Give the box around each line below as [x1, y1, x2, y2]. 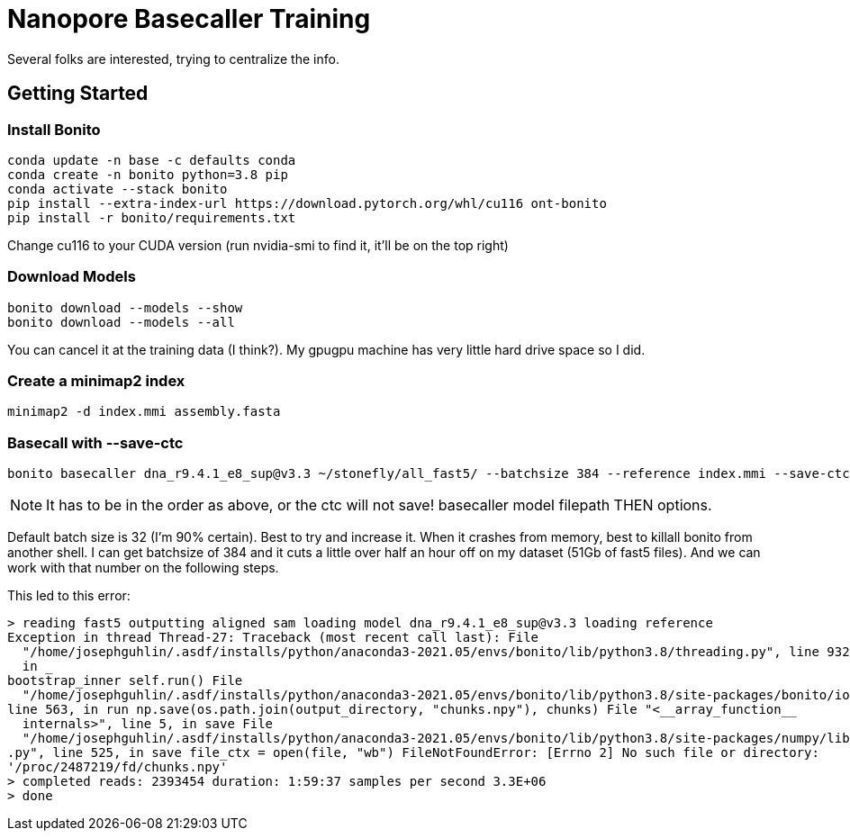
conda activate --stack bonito [7, 181, 228, 196]
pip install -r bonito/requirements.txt [7, 210, 296, 225]
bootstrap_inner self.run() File [7, 673, 243, 689]
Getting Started [7, 82, 149, 105]
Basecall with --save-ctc [7, 433, 184, 452]
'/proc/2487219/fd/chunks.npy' [7, 760, 228, 775]
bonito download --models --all [7, 314, 235, 329]
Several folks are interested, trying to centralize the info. [7, 50, 339, 67]
